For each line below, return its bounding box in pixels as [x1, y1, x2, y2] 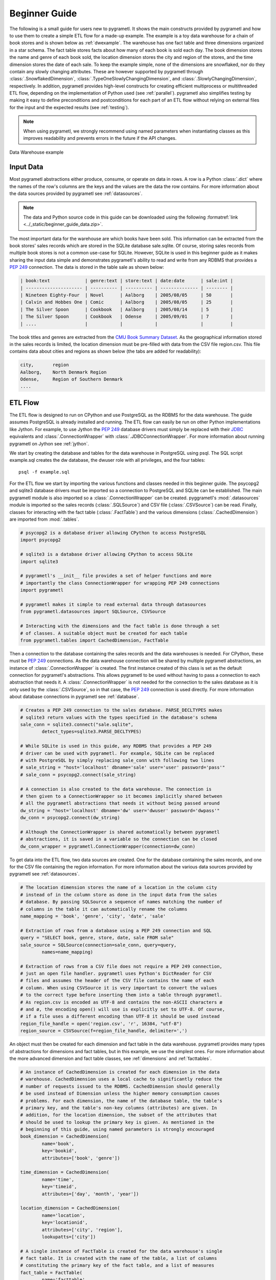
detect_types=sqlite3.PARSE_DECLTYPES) [41, 729, 142, 735]
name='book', [41, 1141, 75, 1146]
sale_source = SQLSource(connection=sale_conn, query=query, [20, 942, 177, 948]
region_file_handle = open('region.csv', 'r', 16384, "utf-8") [20, 1020, 182, 1027]
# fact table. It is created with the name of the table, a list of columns [20, 1255, 217, 1262]
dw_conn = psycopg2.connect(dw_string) [20, 815, 120, 821]
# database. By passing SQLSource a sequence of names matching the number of [20, 899, 222, 905]
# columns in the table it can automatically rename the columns [20, 906, 188, 912]
